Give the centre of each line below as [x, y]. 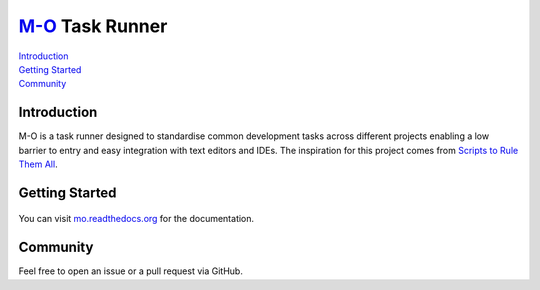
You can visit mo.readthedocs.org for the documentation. [136, 219]
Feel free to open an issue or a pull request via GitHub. [131, 271]
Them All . [38, 164]
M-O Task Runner [93, 26]
